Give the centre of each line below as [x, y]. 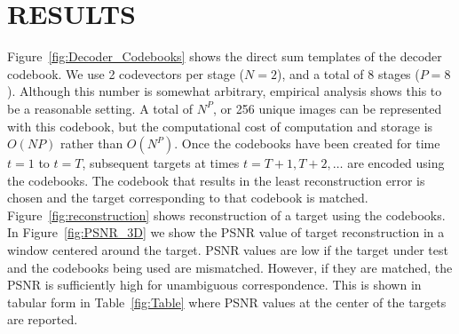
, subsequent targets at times [161, 163]
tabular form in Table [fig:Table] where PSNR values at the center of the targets [227, 302]
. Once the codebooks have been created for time [307, 143]
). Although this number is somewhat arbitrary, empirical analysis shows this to [225, 91]
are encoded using [396, 163]
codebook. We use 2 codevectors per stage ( [126, 73]
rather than [92, 143]
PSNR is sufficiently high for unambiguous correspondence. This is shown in [214, 285]
